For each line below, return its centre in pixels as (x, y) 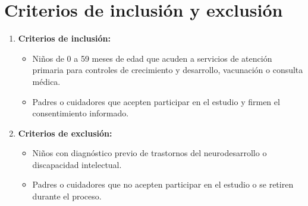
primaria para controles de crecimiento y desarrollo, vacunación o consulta (168, 70)
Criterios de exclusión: (65, 133)
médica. (46, 81)
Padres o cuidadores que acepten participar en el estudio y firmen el (156, 101)
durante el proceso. (67, 196)
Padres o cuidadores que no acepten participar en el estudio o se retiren (163, 184)
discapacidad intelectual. (77, 164)
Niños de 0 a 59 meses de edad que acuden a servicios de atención (152, 58)
